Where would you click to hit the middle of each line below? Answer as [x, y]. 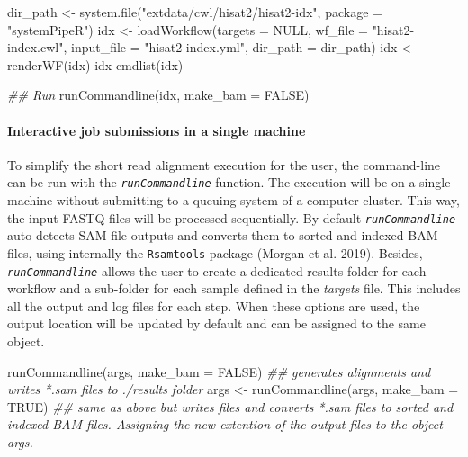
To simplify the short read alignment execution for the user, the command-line [224, 164]
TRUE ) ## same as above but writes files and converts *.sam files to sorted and [230, 406]
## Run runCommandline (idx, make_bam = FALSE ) [158, 95]
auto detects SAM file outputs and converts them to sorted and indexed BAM [223, 235]
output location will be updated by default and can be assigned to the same [216, 323]
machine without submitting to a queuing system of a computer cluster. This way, [234, 200]
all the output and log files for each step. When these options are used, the [214, 305]
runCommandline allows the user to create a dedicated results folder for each [217, 270]
